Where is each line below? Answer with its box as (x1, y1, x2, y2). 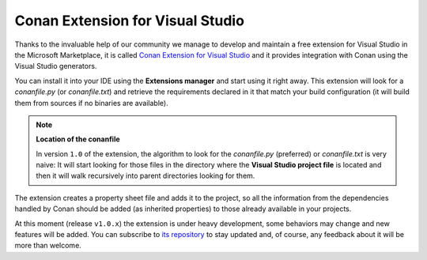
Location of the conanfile (36, 134, 120, 144)
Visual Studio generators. (14, 62, 97, 71)
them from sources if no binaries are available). (14, 98, 169, 107)
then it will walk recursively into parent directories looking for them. (36, 171, 255, 181)
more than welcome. (14, 241, 82, 251)
